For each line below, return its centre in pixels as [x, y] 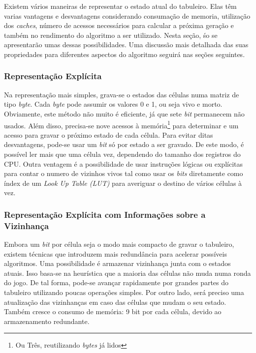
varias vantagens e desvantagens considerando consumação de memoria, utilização [127, 15]
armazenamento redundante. [47, 321]
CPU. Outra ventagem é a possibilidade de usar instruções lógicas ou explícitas [123, 163]
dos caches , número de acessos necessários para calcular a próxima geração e [119, 25]
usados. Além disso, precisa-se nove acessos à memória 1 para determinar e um [121, 124]
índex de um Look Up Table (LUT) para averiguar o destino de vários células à [123, 183]
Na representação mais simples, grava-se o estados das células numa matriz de [122, 94]
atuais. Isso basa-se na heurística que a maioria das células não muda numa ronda [128, 273]
